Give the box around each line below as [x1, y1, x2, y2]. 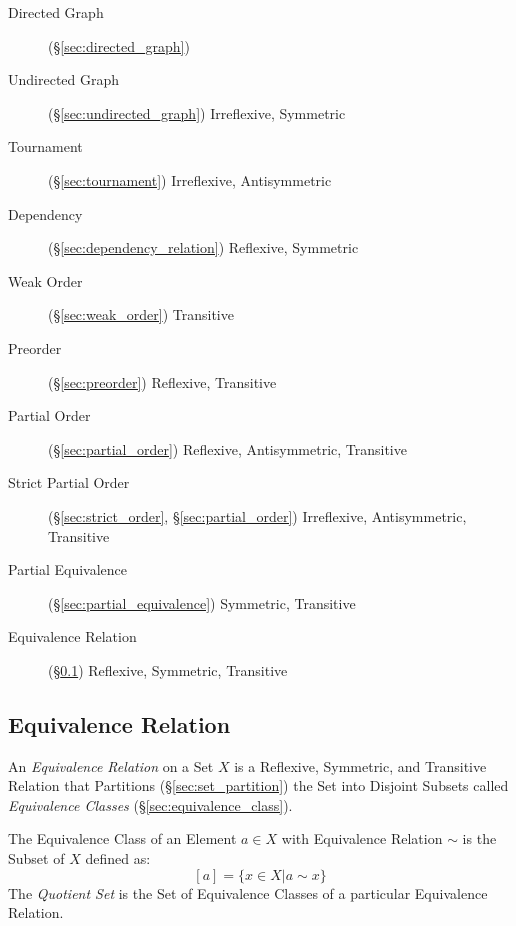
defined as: [85, 848, 151, 869]
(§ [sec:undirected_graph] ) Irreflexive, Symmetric [48, 102, 346, 123]
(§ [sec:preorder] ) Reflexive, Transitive [48, 371, 277, 392]
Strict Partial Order [8, 472, 130, 493]
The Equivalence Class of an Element [8, 828, 237, 849]
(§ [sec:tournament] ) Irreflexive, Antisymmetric [48, 169, 332, 190]
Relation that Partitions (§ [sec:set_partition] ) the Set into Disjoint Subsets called [8, 775, 509, 796]
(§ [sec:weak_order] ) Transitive [48, 304, 234, 325]
